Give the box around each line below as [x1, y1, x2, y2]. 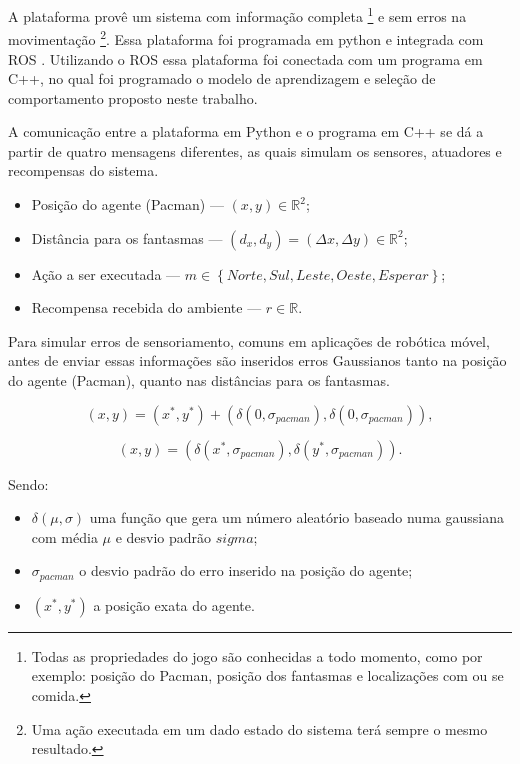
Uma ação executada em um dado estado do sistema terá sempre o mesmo [31, 718, 488, 739]
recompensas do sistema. [8, 160, 159, 181]
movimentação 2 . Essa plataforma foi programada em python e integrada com [8, 26, 484, 49]
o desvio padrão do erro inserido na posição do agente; [79, 560, 413, 581]
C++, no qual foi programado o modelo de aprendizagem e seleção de [8, 68, 436, 89]
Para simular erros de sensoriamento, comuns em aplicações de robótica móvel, [8, 330, 490, 351]
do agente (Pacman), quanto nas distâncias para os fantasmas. [8, 370, 390, 391]
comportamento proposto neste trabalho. [8, 87, 258, 108]
